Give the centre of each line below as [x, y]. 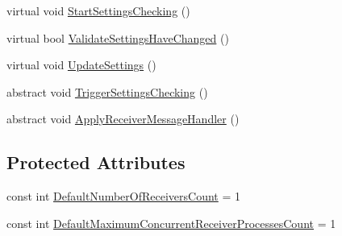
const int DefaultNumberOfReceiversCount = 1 [123, 196]
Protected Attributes [96, 162]
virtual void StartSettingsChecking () [98, 10]
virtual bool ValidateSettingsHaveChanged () [118, 37]
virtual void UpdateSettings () [81, 65]
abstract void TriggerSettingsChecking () [107, 91]
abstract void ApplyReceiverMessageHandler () [123, 119]
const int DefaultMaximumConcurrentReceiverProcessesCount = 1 [171, 223]
